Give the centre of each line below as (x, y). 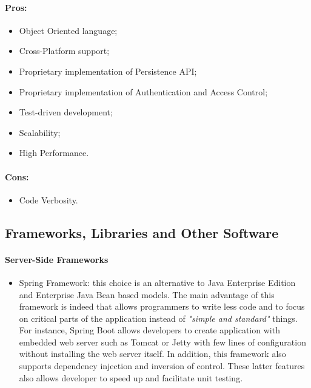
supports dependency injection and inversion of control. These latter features (162, 366)
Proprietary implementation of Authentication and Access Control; (143, 91)
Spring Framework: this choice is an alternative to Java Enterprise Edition (157, 282)
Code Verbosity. (48, 199)
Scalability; (40, 132)
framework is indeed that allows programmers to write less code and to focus (162, 306)
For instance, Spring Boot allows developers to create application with (149, 330)
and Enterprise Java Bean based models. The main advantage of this (147, 294)
